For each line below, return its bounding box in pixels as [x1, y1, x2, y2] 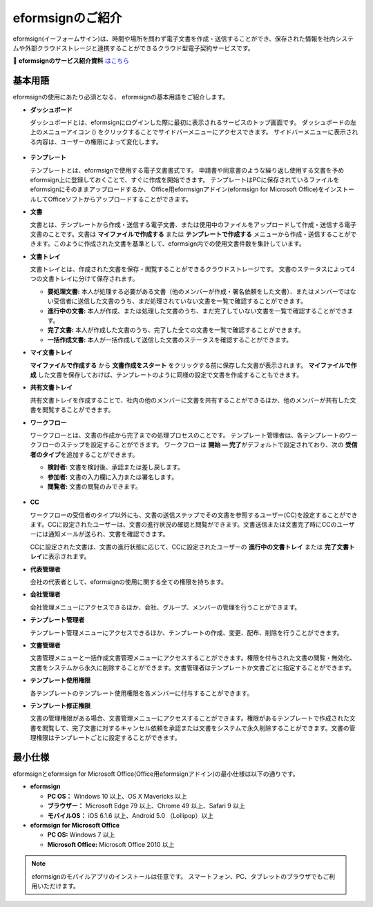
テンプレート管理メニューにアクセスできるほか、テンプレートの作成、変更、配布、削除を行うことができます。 [30, 628, 343, 636]
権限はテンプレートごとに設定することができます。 [35, 734, 181, 742]
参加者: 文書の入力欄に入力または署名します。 [47, 473, 178, 481]
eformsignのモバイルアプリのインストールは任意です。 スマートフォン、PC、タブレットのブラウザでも [31, 872, 323, 880]
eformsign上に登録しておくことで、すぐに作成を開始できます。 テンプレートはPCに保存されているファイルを [30, 175, 340, 184]
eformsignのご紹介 [12, 10, 122, 26]
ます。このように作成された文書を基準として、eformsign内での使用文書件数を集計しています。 [35, 240, 305, 248]
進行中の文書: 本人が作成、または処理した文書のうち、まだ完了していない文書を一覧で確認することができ [47, 306, 348, 315]
